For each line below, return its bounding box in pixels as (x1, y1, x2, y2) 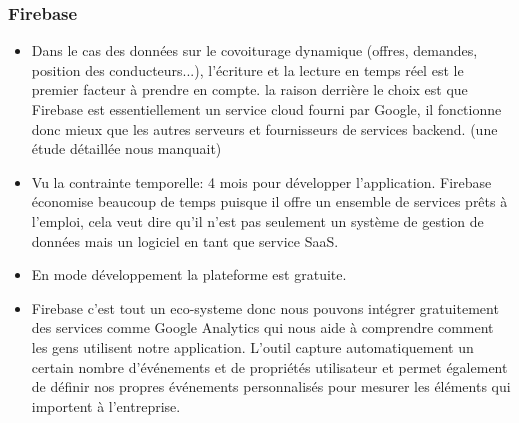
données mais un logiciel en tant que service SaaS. (31, 230, 339, 251)
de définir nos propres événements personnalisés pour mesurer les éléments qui (31, 376, 511, 397)
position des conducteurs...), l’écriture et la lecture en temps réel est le (31, 59, 464, 80)
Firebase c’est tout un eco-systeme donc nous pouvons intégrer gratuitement (31, 297, 499, 318)
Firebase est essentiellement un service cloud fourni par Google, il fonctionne (31, 99, 502, 119)
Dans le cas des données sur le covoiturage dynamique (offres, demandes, (31, 40, 478, 61)
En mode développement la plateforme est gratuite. (31, 264, 347, 285)
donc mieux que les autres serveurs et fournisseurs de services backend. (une (31, 118, 498, 139)
